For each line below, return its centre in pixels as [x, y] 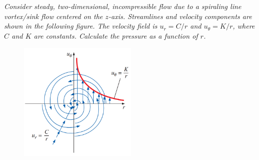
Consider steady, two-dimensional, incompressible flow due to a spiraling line [123, 6]
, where [244, 26]
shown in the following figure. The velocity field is [81, 26]
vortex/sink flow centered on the [53, 16]
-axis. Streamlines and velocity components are [180, 16]
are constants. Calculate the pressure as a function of [116, 35]
